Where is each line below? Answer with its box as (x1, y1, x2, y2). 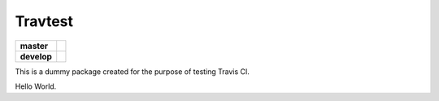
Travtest (15, 12, 73, 30)
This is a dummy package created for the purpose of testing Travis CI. (15, 66, 250, 77)
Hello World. (15, 81, 57, 91)
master (20, 40, 49, 51)
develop (20, 50, 53, 62)
